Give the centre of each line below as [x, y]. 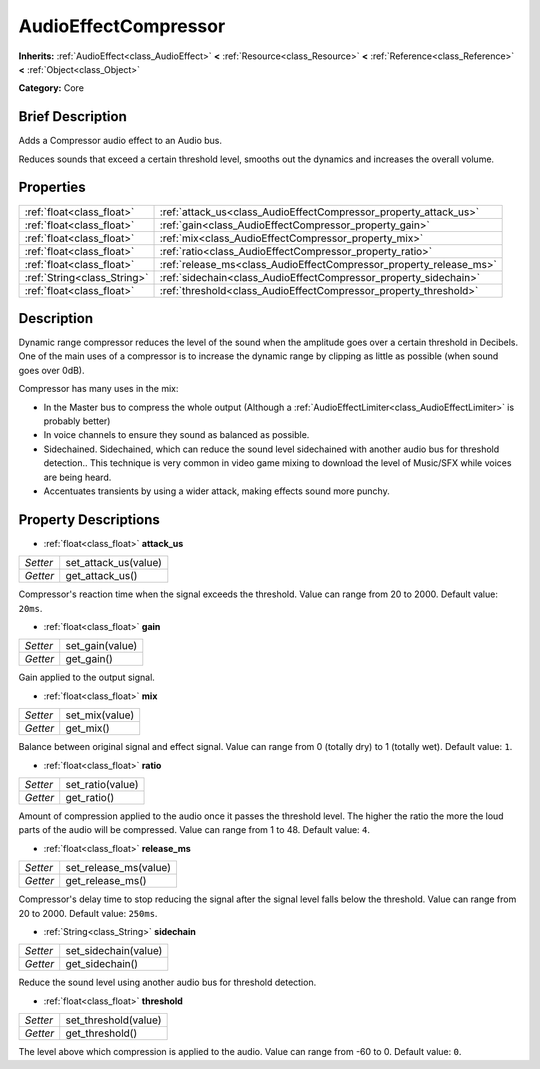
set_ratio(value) [102, 784]
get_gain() [89, 659]
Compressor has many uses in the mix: [98, 389]
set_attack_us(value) [113, 563]
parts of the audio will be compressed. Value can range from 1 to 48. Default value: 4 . [194, 830]
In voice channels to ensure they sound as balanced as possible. [176, 435]
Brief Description [72, 116]
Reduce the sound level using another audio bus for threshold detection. [167, 982]
